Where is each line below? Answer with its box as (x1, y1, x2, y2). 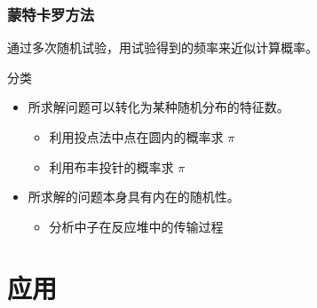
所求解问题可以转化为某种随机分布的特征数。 (28, 98, 289, 116)
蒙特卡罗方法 (7, 3, 95, 25)
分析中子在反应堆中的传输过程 (49, 217, 224, 235)
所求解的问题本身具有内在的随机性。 (28, 187, 240, 206)
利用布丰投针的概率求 (49, 157, 174, 176)
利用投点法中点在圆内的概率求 (49, 128, 224, 146)
